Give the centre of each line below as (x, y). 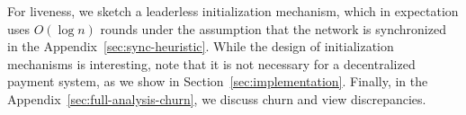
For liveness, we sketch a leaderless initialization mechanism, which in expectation (233, 11)
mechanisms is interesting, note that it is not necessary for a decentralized (211, 63)
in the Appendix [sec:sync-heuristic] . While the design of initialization (201, 46)
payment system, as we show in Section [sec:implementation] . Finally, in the (218, 81)
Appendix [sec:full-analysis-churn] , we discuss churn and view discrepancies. (217, 98)
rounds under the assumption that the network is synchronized (273, 28)
